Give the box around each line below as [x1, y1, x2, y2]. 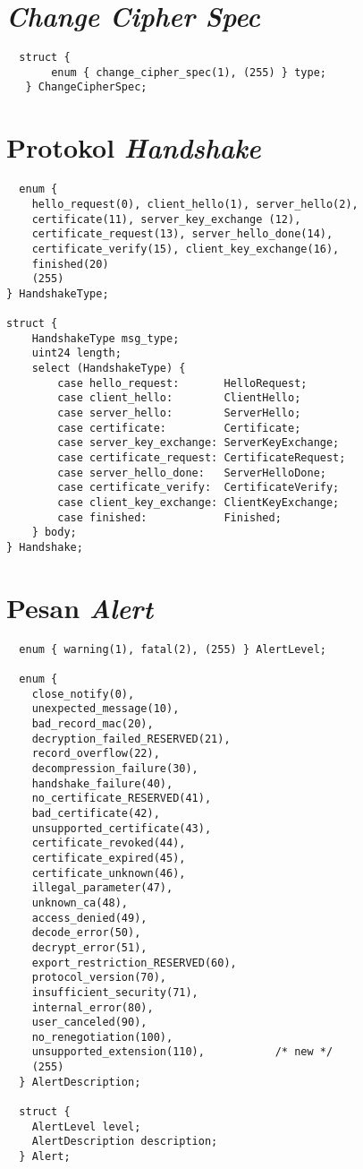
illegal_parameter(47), [31, 881, 173, 895]
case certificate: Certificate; [57, 421, 301, 434]
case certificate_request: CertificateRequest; [57, 451, 346, 465]
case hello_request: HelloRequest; [57, 376, 308, 390]
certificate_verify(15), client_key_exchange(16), [31, 242, 340, 255]
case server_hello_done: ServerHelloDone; [57, 466, 326, 479]
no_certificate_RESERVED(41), [31, 792, 212, 805]
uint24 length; [31, 347, 122, 360]
